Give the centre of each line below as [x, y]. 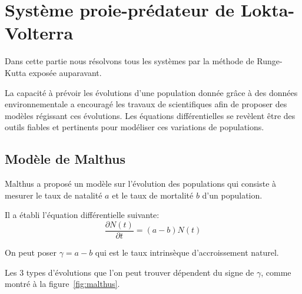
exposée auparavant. [65, 72]
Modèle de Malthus [65, 159]
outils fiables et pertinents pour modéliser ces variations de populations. [135, 127]
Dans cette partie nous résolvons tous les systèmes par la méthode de [130, 61]
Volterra [39, 33]
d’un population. [232, 195]
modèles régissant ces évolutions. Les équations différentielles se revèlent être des [150, 115]
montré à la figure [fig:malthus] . [62, 284]
